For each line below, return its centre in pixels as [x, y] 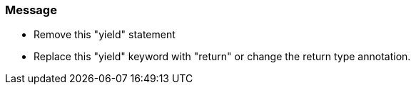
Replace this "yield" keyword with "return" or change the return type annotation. [222, 57]
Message [31, 10]
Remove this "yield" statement [105, 35]
